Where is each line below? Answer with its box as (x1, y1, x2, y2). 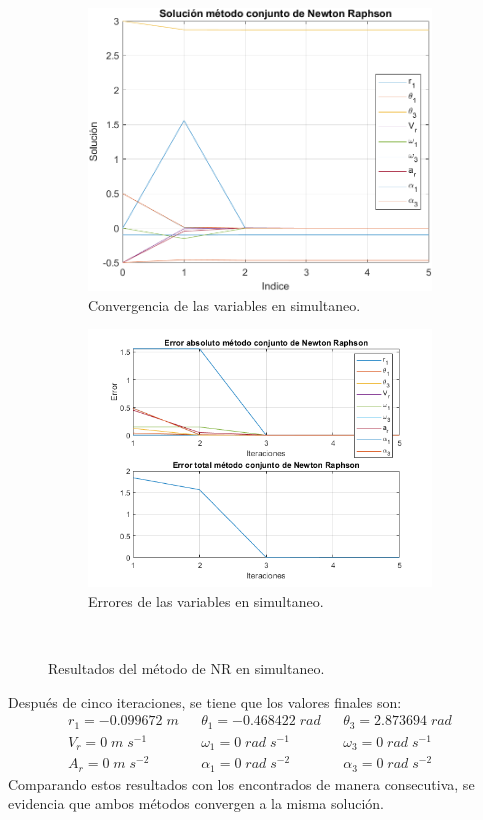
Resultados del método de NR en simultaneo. (48, 658, 325, 679)
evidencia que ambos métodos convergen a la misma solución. (8, 793, 384, 814)
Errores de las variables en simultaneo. (88, 590, 324, 611)
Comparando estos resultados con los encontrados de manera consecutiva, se (8, 773, 475, 794)
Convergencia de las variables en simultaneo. (88, 294, 361, 315)
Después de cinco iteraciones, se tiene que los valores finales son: (8, 691, 402, 712)
